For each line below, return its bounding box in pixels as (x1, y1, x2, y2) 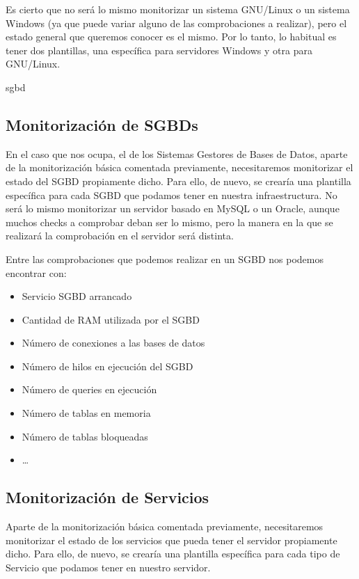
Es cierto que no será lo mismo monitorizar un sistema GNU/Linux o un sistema (6, 2, 350, 16)
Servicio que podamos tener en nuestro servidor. (6, 560, 211, 574)
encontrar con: (6, 265, 67, 280)
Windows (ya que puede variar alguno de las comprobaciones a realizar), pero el (6, 15, 347, 30)
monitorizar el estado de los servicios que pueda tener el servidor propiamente (6, 532, 337, 547)
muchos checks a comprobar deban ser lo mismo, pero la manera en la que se (6, 214, 333, 229)
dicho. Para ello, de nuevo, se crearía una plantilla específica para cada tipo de (6, 546, 340, 561)
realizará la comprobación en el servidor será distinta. (6, 228, 234, 243)
